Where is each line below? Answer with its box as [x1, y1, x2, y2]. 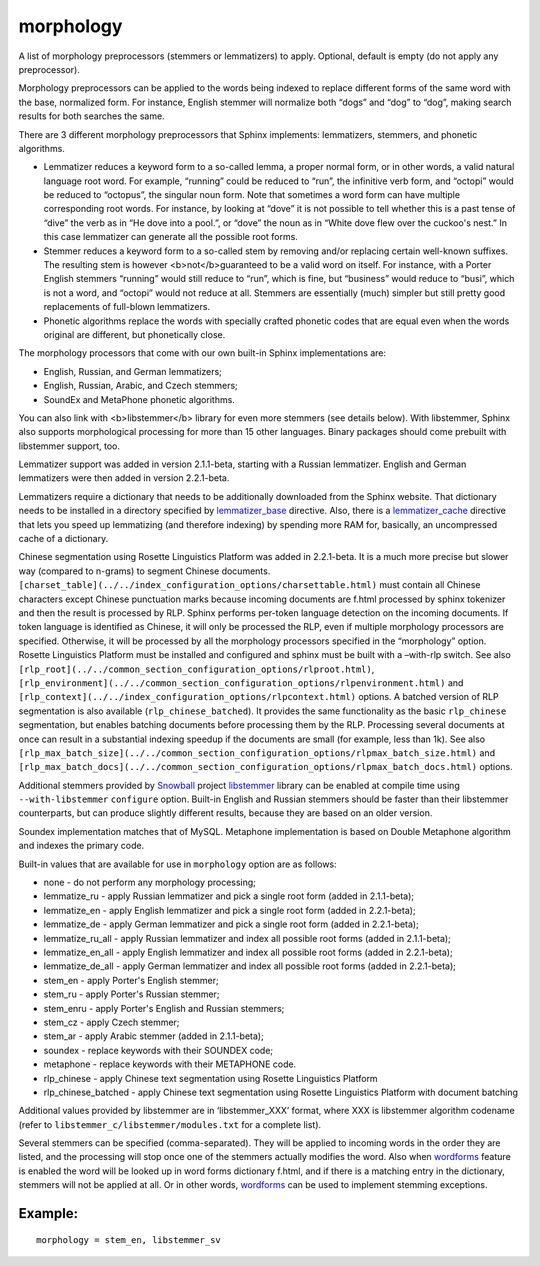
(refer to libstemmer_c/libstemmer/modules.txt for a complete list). [18, 1118, 322, 1130]
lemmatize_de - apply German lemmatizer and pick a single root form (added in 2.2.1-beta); [43, 918, 419, 930]
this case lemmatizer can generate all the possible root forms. [43, 231, 299, 243]
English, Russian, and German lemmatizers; [43, 365, 222, 377]
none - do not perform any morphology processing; [43, 876, 257, 889]
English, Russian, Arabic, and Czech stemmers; [43, 380, 239, 392]
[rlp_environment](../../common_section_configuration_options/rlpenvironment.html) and [18, 676, 464, 689]
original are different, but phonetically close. [43, 328, 226, 340]
